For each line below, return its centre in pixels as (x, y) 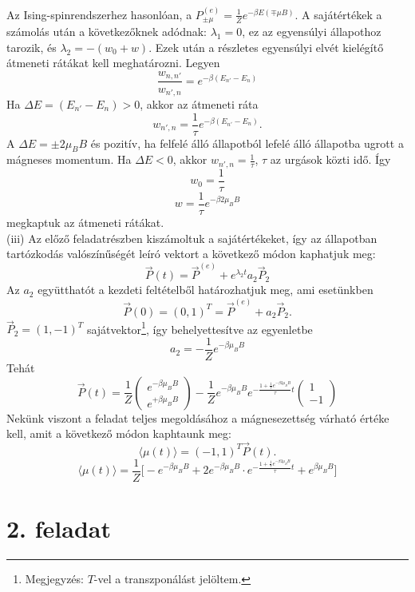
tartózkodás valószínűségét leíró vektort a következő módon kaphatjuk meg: (191, 254)
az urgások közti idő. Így (330, 159)
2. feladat (59, 528)
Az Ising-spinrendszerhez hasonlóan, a (99, 14)
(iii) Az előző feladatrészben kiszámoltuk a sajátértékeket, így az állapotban (192, 238)
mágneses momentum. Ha (69, 159)
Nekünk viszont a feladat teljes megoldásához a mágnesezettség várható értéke (198, 417)
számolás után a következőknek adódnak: (107, 32)
